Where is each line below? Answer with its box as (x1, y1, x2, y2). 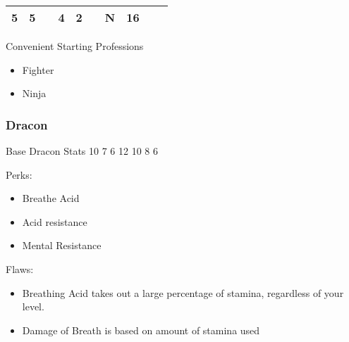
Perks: (6, 167, 32, 182)
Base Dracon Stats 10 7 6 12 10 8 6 (6, 144, 158, 158)
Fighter (22, 62, 54, 77)
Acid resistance (22, 214, 87, 229)
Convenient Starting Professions (6, 39, 144, 53)
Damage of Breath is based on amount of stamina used (22, 322, 260, 337)
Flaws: (6, 261, 34, 276)
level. (22, 299, 44, 314)
